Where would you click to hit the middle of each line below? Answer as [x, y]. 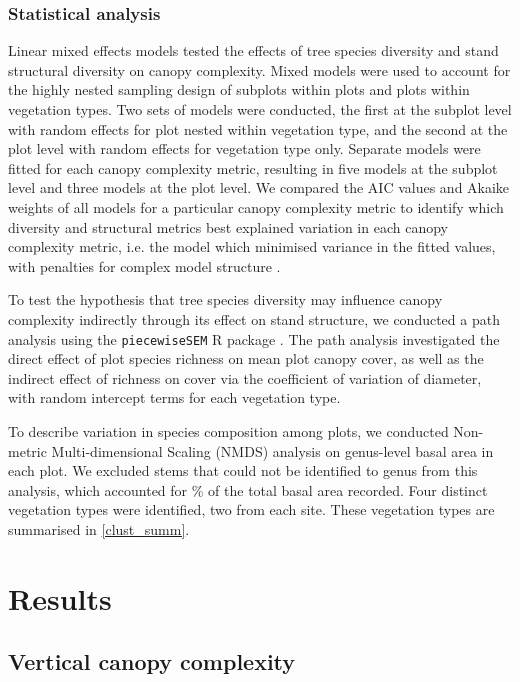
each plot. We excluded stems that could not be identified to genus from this [243, 470]
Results [60, 597]
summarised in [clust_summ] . [99, 528]
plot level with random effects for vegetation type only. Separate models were [244, 148]
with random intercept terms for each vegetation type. [174, 397]
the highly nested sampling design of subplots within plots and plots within [239, 89]
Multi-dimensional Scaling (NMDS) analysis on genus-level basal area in [272, 450]
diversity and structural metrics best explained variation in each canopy [228, 226]
